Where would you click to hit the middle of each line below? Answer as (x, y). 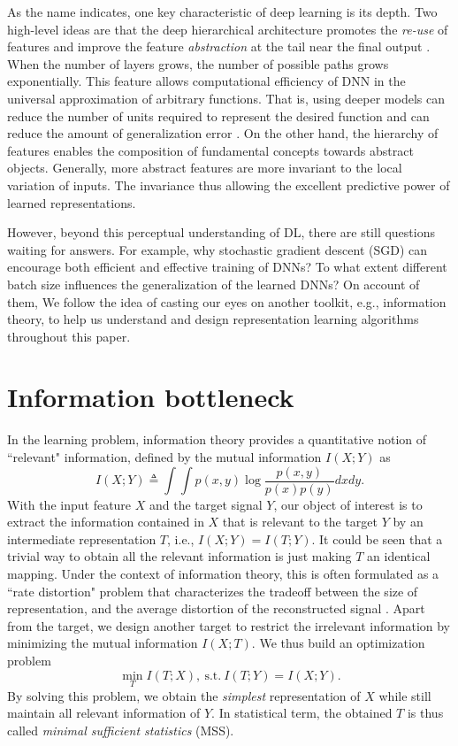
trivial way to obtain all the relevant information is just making (179, 556)
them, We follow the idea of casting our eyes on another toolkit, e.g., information (227, 301)
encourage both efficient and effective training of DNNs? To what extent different (227, 267)
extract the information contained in (106, 522)
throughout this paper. (69, 336)
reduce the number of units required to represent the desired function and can (218, 115)
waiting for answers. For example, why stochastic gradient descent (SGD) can (218, 249)
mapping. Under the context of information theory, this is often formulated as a (223, 574)
